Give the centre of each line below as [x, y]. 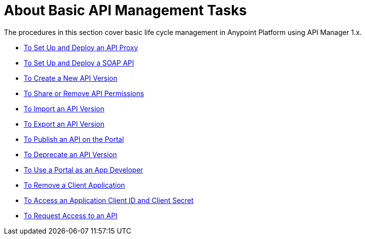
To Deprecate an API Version [71, 154]
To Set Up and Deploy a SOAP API [79, 63]
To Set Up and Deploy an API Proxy [81, 47]
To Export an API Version [64, 124]
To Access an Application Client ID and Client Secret [109, 200]
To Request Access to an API [71, 215]
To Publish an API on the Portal [74, 139]
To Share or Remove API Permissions [84, 93]
